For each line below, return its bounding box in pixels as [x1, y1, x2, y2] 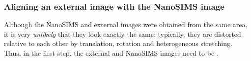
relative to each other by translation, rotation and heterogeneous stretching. [4, 38, 232, 48]
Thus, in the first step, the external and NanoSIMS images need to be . [4, 48, 219, 58]
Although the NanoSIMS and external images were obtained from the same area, [4, 19, 248, 30]
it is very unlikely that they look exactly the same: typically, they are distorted [4, 29, 241, 39]
